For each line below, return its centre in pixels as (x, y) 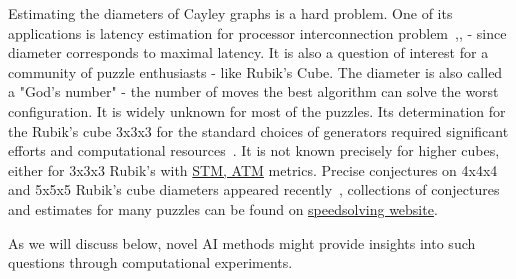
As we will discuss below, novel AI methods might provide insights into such (242, 242)
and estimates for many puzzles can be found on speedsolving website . (223, 208)
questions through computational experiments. (150, 262)
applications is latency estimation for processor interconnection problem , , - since (257, 32)
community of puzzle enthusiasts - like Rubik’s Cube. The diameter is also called (255, 71)
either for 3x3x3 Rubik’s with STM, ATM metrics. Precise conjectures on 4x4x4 (253, 169)
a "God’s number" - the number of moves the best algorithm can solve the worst (253, 91)
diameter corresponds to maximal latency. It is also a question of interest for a (248, 52)
